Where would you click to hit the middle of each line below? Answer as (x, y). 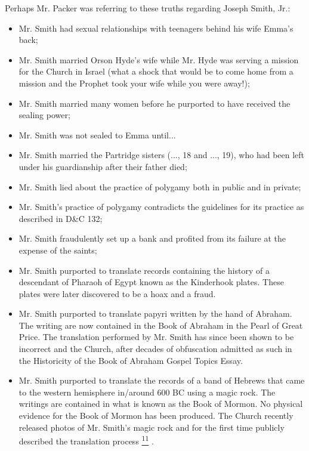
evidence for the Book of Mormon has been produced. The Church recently (156, 416)
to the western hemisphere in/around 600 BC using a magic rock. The (147, 392)
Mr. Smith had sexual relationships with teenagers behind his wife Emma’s (156, 28)
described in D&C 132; (61, 218)
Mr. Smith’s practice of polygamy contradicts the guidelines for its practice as (161, 207)
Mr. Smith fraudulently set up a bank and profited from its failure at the (152, 238)
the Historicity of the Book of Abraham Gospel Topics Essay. (131, 360)
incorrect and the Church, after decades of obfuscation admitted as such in (155, 349)
